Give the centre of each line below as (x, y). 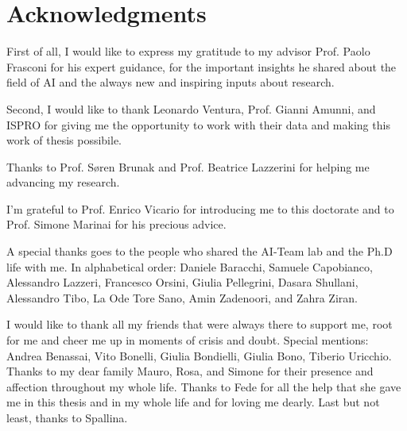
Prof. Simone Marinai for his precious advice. (116, 224)
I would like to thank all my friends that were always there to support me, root (200, 324)
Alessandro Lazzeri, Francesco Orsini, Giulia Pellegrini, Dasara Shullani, (182, 282)
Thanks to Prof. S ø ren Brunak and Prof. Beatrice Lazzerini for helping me (188, 166)
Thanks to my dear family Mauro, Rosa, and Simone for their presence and (190, 371)
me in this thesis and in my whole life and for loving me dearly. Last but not (193, 402)
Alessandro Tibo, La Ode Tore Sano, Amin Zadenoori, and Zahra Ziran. (182, 297)
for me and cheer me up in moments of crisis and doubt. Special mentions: (188, 340)
